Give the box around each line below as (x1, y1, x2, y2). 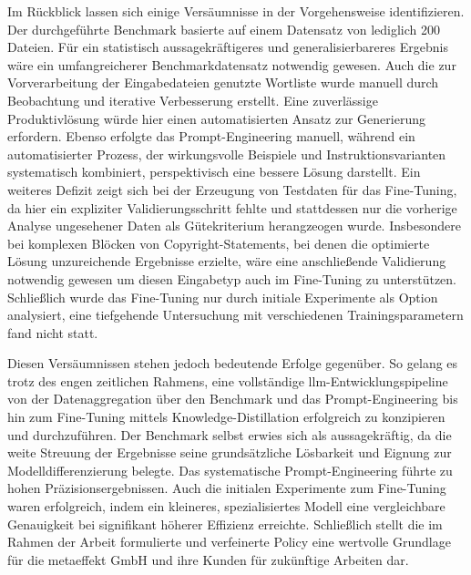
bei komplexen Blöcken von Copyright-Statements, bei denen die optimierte (7, 233, 430, 252)
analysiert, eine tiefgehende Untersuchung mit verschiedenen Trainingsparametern (7, 305, 464, 324)
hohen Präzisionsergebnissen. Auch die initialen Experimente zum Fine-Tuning (7, 478, 446, 498)
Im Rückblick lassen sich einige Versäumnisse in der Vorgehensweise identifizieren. (7, 2, 465, 20)
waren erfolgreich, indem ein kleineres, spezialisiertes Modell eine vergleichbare (7, 497, 445, 516)
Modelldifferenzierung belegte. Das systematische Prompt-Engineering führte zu (7, 460, 453, 479)
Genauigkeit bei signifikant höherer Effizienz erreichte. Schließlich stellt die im (7, 514, 443, 533)
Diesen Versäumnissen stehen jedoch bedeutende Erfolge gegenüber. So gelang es (7, 354, 458, 373)
